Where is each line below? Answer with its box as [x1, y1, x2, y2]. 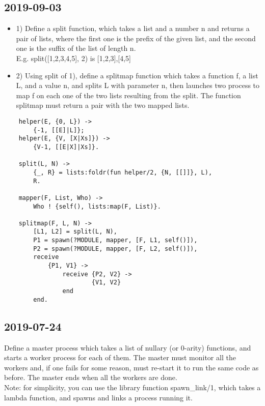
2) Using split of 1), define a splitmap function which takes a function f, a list [16, 70, 258, 80]
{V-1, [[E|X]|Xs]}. [33, 143, 99, 151]
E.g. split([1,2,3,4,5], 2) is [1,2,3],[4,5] [16, 52, 131, 63]
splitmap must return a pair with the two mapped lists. [16, 100, 190, 110]
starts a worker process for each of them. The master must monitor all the [4, 352, 236, 363]
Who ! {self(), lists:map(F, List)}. [33, 202, 161, 210]
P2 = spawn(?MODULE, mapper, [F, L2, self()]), [33, 245, 198, 252]
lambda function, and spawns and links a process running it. [4, 392, 193, 402]
